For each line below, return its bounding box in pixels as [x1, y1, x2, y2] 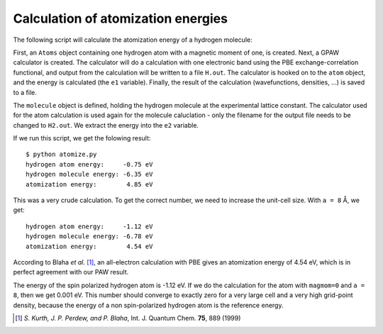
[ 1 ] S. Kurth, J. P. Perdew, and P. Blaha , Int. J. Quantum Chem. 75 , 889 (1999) [15, 313, 241, 322]
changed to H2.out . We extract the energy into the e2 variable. [13, 121, 199, 129]
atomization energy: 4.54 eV [26, 242, 153, 250]
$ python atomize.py [26, 150, 97, 159]
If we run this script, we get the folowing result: [13, 134, 151, 143]
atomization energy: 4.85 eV [26, 180, 153, 188]
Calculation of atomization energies [13, 11, 228, 26]
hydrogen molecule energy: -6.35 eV [26, 170, 153, 179]
